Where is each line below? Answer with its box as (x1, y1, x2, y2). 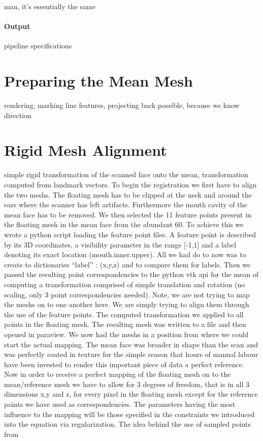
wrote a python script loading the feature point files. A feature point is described (4, 229, 256, 239)
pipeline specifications (4, 40, 72, 51)
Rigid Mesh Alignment (4, 140, 167, 160)
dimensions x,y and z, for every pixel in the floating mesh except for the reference (4, 389, 258, 399)
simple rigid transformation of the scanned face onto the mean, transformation (4, 169, 248, 180)
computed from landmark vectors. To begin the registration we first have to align (4, 179, 257, 190)
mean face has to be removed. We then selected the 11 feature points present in (4, 209, 251, 219)
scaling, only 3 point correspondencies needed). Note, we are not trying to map (4, 289, 250, 299)
